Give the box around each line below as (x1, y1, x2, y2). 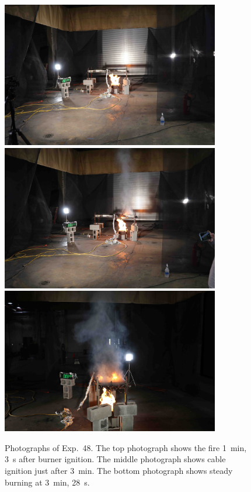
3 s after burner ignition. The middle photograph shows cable (5, 453, 226, 465)
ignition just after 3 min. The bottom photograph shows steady (5, 464, 233, 476)
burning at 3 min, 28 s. (5, 476, 90, 488)
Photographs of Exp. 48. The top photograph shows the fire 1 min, (5, 441, 247, 453)
